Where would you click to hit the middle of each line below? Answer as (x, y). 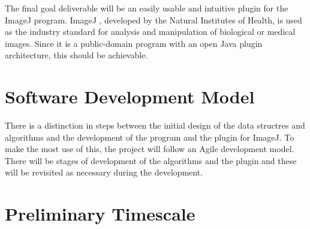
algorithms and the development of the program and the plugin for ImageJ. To (150, 137)
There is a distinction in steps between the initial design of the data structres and (155, 125)
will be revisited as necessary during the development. (104, 172)
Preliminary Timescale (100, 214)
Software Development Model (130, 96)
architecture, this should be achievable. (76, 55)
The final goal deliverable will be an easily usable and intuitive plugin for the (147, 8)
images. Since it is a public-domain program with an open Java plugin (134, 43)
